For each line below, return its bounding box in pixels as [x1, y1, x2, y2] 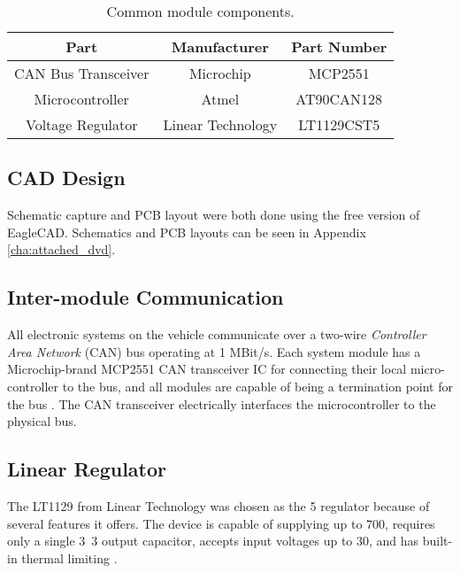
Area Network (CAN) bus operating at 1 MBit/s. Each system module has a [7, 342, 421, 360]
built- [422, 531, 453, 550]
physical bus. [7, 412, 77, 430]
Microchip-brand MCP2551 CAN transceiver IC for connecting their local [7, 360, 407, 378]
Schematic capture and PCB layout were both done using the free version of [7, 205, 420, 224]
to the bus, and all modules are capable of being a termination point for [62, 376, 453, 395]
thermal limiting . [21, 548, 118, 567]
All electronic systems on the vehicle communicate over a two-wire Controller [7, 325, 426, 344]
